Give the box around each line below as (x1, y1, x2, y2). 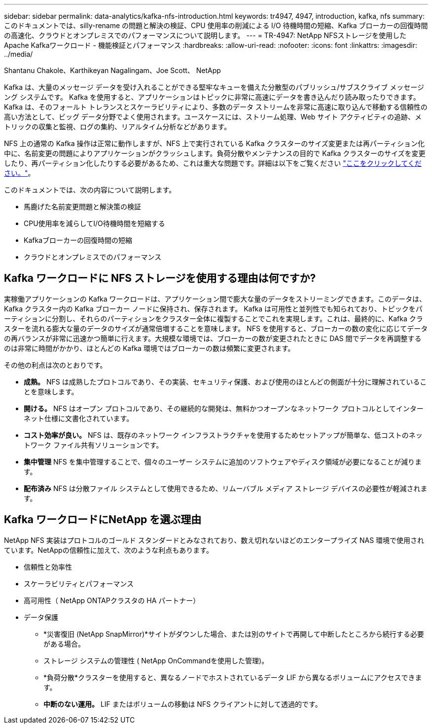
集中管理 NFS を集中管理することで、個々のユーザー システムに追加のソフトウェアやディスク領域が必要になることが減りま (24, 457, 422, 466)
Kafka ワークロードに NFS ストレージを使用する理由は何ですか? (4, 272, 316, 285)
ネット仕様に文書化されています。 (24, 414, 134, 422)
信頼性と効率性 (24, 562, 72, 571)
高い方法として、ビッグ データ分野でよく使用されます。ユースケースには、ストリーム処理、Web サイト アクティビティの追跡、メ (4, 113, 422, 121)
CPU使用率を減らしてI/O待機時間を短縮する (24, 219, 165, 228)
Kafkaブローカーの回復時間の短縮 (24, 236, 132, 244)
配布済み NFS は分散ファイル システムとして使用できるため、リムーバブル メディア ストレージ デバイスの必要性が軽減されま (24, 484, 428, 493)
